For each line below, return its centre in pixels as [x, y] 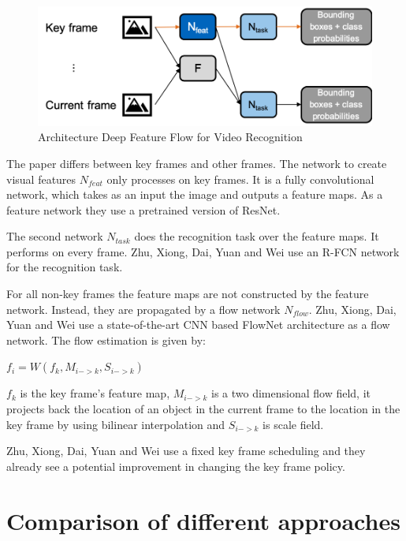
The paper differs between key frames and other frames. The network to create [197, 163]
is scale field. [293, 424]
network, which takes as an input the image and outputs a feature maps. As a [195, 194]
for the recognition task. [65, 267]
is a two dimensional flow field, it [291, 393]
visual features [41, 179]
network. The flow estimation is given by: [106, 340]
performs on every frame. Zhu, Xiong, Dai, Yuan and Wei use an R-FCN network [203, 251]
